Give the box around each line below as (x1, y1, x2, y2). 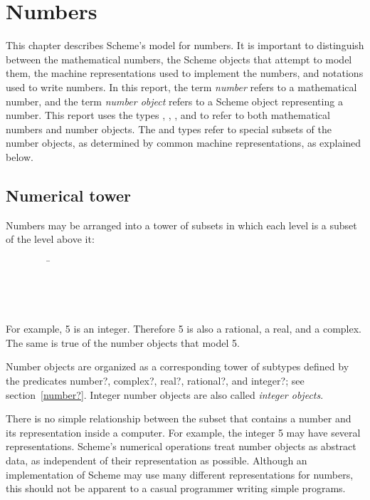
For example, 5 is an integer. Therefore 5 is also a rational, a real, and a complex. (6, 321, 361, 336)
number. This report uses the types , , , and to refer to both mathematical (6, 108, 330, 123)
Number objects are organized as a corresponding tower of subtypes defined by (6, 359, 349, 374)
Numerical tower (6, 184, 131, 206)
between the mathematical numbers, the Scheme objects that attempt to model (6, 51, 352, 66)
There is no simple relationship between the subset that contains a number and (6, 411, 351, 426)
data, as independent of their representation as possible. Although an (6, 452, 307, 467)
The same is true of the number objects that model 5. (6, 335, 240, 350)
